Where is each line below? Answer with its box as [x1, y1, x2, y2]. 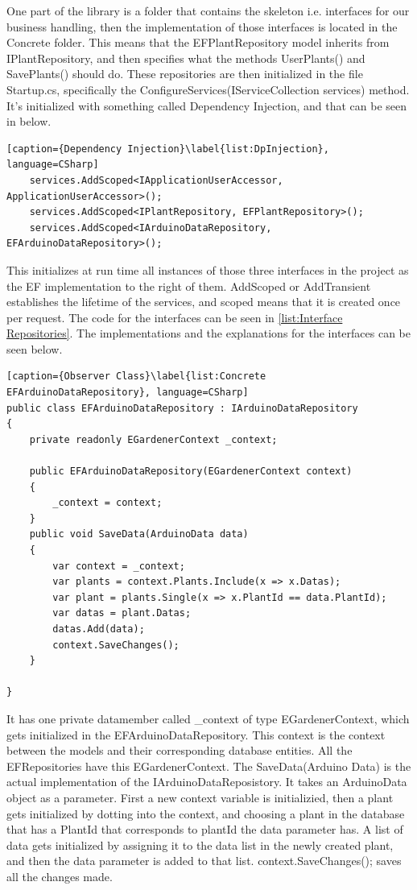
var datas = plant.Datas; [52, 607, 192, 619]
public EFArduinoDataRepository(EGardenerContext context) [29, 466, 353, 478]
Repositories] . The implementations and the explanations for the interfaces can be [6, 325, 411, 342]
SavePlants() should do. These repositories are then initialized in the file [6, 65, 363, 82]
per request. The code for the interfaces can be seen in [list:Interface [6, 308, 343, 325]
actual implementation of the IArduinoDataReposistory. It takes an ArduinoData [6, 773, 407, 790]
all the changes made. [6, 867, 113, 884]
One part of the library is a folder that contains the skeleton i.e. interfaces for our [6, 2, 410, 19]
